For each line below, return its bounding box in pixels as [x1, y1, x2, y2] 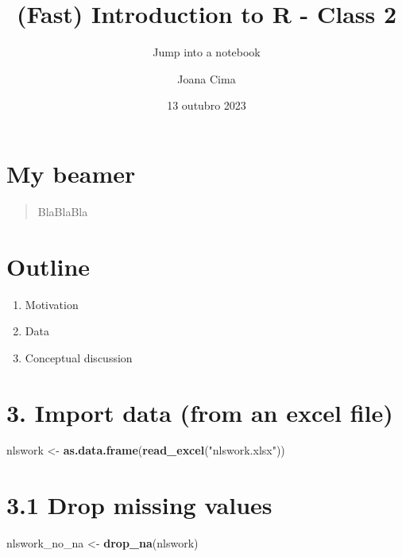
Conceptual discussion [25, 349, 133, 366]
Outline [6, 249, 91, 282]
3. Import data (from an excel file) [6, 396, 393, 428]
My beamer [6, 157, 136, 189]
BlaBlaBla [37, 203, 88, 219]
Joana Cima [177, 70, 236, 87]
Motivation [25, 296, 79, 312]
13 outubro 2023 [167, 97, 246, 114]
